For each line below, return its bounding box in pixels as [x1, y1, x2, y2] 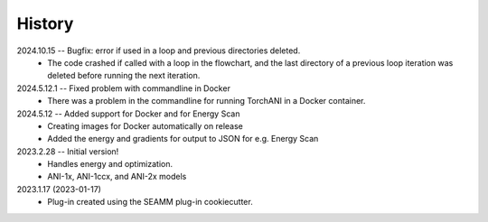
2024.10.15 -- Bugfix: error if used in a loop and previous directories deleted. [16, 45, 301, 56]
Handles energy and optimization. [47, 159, 174, 170]
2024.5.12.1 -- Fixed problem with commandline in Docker [16, 82, 230, 94]
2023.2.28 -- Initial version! [16, 145, 119, 157]
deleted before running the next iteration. [47, 70, 201, 81]
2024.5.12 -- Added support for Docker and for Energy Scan [16, 108, 240, 119]
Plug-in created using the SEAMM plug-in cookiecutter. [47, 197, 253, 208]
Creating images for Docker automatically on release [47, 120, 244, 131]
